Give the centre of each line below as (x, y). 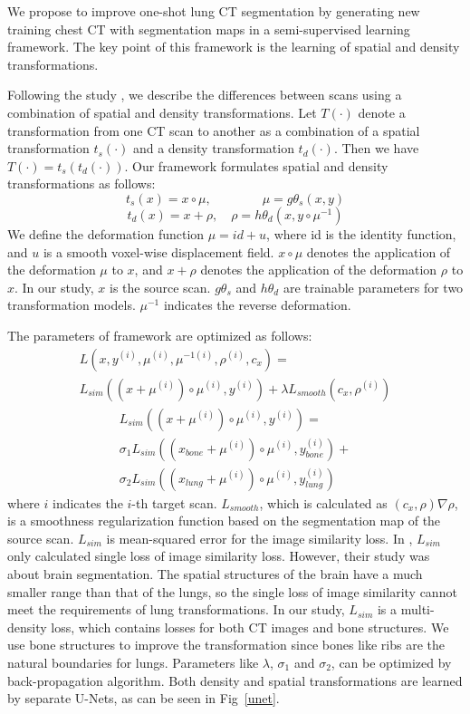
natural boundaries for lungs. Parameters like (133, 662)
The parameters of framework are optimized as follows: (160, 335)
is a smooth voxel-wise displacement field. (158, 251)
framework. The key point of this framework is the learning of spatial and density (234, 47)
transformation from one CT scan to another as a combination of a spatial (214, 130)
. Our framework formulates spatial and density (256, 165)
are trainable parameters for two (373, 287)
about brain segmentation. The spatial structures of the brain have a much (215, 574)
